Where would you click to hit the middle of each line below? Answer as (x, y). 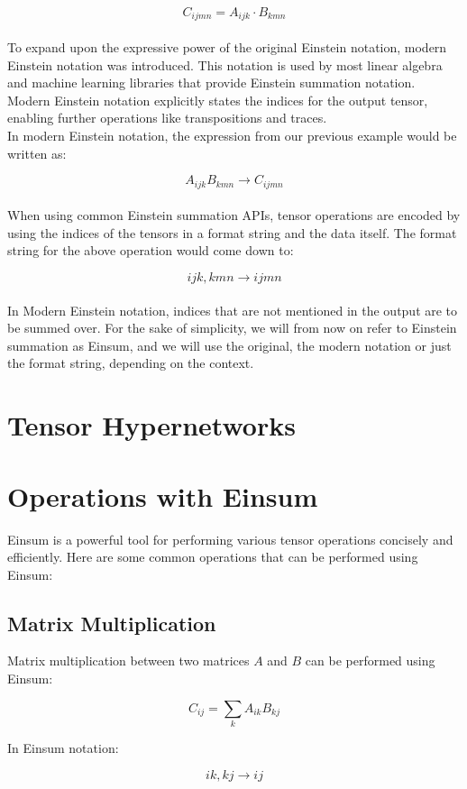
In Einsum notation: (63, 748)
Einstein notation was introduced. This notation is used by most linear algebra (225, 64)
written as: (37, 153)
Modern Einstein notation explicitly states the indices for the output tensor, (218, 100)
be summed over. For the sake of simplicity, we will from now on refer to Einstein (232, 328)
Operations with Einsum (163, 495)
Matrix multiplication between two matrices (128, 661)
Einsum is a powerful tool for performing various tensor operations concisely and (230, 539)
